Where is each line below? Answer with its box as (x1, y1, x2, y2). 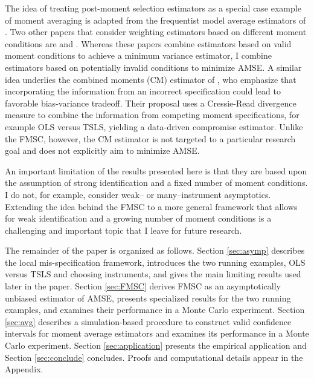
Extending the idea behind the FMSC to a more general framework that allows (5, 200, 298, 213)
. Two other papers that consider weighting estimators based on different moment (5, 25, 307, 38)
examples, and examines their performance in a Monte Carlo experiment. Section (5, 303, 305, 316)
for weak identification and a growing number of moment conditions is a (5, 212, 272, 225)
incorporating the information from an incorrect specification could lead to (5, 85, 281, 97)
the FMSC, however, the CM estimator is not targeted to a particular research (5, 132, 296, 145)
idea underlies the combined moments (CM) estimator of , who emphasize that (5, 73, 296, 85)
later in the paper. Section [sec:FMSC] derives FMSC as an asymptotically (5, 280, 281, 292)
